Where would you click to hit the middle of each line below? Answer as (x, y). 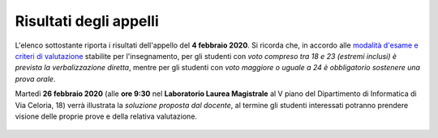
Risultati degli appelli (87, 21)
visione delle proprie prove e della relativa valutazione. (106, 116)
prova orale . (35, 79)
